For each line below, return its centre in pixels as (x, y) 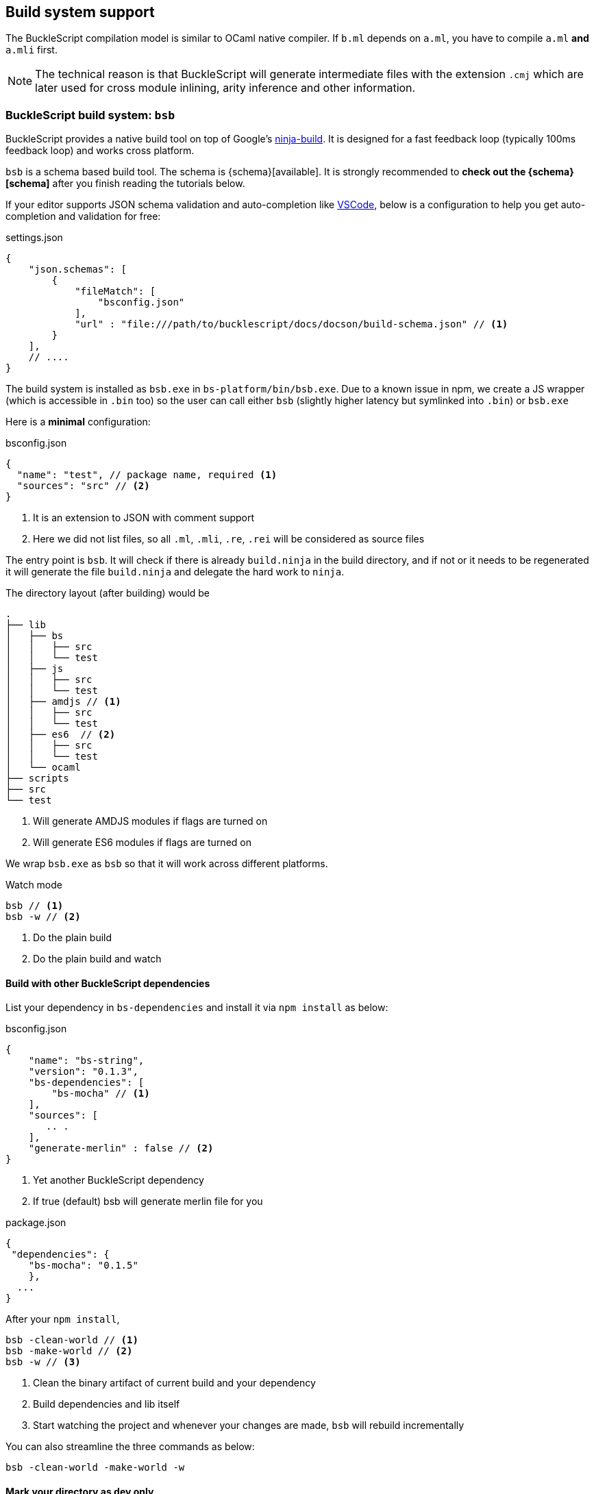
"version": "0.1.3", (83, 1072)
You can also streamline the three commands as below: (130, 1447)
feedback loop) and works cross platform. (100, 151)
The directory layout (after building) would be (108, 593)
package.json (36, 1223)
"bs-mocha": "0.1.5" (83, 1266)
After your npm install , (63, 1319)
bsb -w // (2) (43, 917)
